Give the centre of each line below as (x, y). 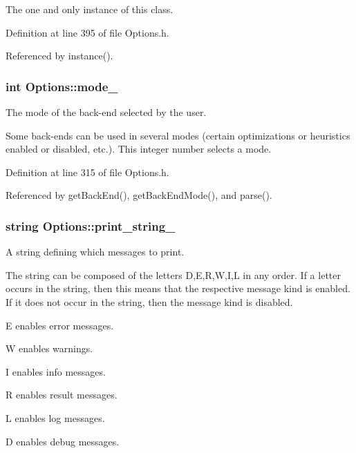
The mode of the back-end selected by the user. (106, 112)
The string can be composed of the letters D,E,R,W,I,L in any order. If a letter (173, 274)
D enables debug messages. (63, 441)
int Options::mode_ (62, 86)
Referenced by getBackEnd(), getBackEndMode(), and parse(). (139, 195)
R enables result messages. (62, 395)
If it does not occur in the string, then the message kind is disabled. (149, 301)
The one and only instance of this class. (90, 9)
